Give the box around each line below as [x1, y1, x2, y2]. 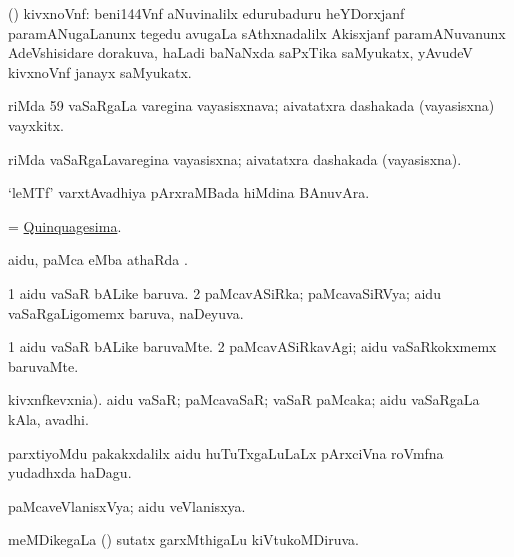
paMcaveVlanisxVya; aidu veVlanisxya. [8, 495, 246, 516]
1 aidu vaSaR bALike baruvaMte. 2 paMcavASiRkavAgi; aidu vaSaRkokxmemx [8, 336, 497, 357]
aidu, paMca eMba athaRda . [8, 249, 188, 270]
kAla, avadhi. [8, 408, 89, 429]
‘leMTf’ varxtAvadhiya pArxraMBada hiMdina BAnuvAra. [8, 182, 370, 203]
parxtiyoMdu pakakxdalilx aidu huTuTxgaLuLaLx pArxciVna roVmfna [8, 442, 444, 463]
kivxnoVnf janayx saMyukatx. [8, 61, 192, 82]
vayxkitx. [8, 114, 65, 135]
